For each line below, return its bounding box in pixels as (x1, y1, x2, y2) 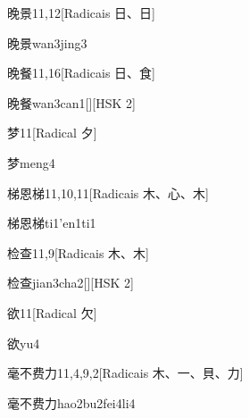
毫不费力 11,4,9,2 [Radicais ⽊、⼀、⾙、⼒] (7, 364, 244, 382)
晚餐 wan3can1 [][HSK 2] (7, 93, 136, 112)
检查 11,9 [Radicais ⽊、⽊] (7, 243, 149, 262)
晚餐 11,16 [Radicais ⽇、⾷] (7, 63, 155, 82)
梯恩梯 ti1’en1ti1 (7, 213, 96, 232)
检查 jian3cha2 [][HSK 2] (7, 273, 134, 292)
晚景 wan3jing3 (7, 33, 87, 52)
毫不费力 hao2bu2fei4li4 (7, 393, 136, 412)
